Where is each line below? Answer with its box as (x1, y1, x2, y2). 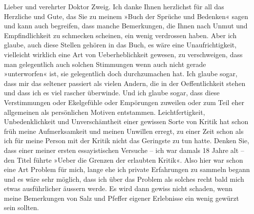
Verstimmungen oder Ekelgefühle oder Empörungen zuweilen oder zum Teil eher (4, 97, 244, 107)
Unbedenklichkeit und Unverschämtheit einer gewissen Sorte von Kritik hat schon (4, 116, 249, 127)
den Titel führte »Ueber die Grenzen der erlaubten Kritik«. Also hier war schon (4, 154, 243, 165)
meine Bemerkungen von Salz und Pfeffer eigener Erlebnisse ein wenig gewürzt (4, 193, 239, 203)
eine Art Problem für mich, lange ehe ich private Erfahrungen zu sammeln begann (4, 164, 250, 174)
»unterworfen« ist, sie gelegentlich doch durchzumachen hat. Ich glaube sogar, (4, 68, 237, 79)
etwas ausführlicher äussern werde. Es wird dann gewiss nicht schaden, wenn (4, 183, 233, 193)
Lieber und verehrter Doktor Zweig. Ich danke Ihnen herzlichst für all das (4, 1, 224, 11)
